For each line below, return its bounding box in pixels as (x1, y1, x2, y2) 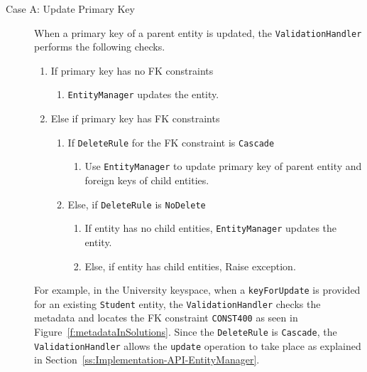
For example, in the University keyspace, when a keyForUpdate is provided (34, 282, 361, 297)
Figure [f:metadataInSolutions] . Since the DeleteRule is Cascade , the (34, 324, 337, 339)
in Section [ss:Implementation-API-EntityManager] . (34, 352, 260, 367)
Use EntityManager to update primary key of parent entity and (84, 159, 362, 174)
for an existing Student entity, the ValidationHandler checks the (34, 296, 321, 311)
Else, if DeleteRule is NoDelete (67, 196, 206, 211)
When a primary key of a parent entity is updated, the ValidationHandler (34, 25, 362, 40)
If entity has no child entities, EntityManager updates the (84, 220, 337, 235)
